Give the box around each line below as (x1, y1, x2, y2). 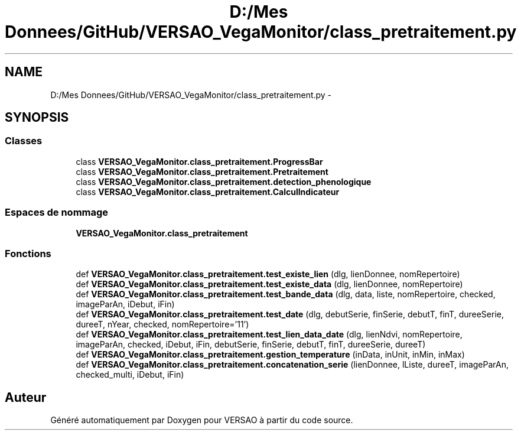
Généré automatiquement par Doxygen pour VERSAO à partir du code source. (50, 415, 353, 426)
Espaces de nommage (5, 206, 109, 219)
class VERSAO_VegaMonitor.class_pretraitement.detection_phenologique (76, 176, 372, 187)
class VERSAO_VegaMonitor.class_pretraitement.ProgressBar (76, 156, 323, 167)
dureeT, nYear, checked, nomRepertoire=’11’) (76, 319, 249, 330)
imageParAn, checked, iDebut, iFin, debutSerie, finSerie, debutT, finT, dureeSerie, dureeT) (76, 339, 426, 350)
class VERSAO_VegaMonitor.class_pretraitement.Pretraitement (76, 166, 328, 177)
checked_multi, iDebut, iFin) (76, 369, 184, 380)
